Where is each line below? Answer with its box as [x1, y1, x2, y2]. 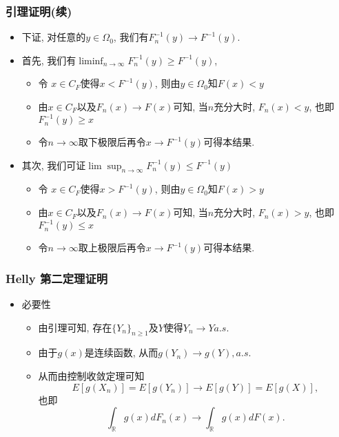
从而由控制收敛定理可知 [38, 368, 145, 382]
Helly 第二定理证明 [6, 269, 108, 287]
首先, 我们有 [21, 52, 76, 67]
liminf [79, 56, 103, 66]
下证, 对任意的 [21, 30, 86, 44]
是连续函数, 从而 [84, 345, 158, 360]
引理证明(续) [6, 2, 72, 19]
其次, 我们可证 [21, 157, 86, 172]
